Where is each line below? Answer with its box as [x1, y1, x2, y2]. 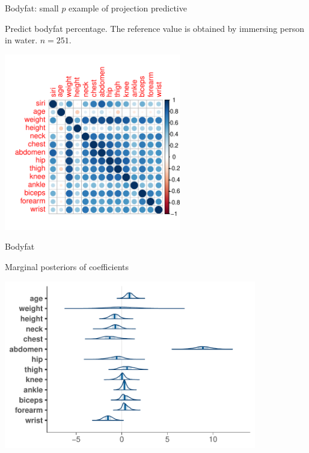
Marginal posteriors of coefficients [5, 260, 129, 273]
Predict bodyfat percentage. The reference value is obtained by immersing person [5, 22, 305, 34]
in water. [5, 34, 38, 46]
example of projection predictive [69, 2, 187, 14]
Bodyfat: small [5, 2, 59, 14]
